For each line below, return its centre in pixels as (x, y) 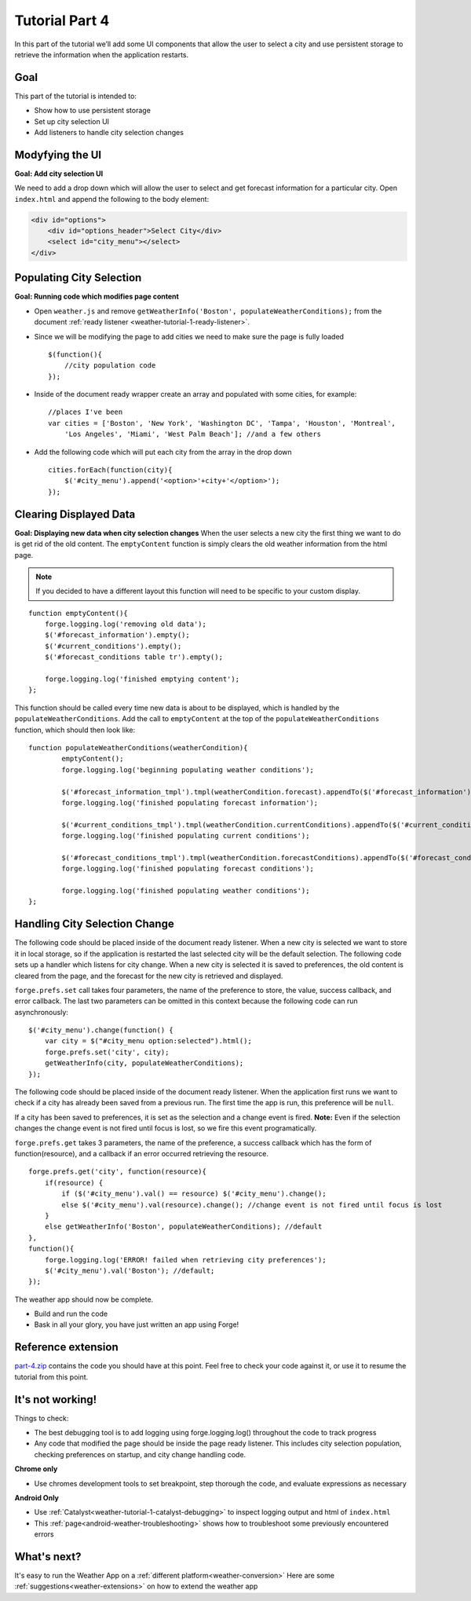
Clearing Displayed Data (75, 514)
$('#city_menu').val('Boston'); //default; (130, 1270)
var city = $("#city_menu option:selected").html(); (148, 1041)
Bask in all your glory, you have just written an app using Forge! (137, 1324)
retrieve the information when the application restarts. (102, 54)
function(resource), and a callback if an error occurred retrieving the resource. (141, 1154)
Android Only (37, 1498)
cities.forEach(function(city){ (110, 470)
